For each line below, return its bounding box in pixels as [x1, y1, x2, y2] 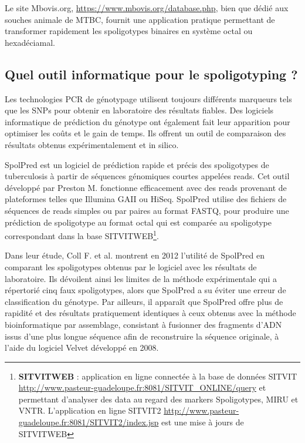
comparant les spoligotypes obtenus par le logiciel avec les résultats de [5, 260, 257, 273]
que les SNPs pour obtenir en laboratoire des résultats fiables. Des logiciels [5, 104, 274, 116]
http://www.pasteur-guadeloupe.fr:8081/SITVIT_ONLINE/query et [18, 381, 266, 394]
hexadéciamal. [5, 36, 55, 48]
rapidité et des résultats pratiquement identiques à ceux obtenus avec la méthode [5, 307, 296, 319]
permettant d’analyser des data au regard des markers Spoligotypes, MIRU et [18, 392, 299, 405]
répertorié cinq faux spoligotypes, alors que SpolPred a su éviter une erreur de [5, 284, 286, 296]
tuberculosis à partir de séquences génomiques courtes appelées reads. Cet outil [5, 170, 290, 182]
